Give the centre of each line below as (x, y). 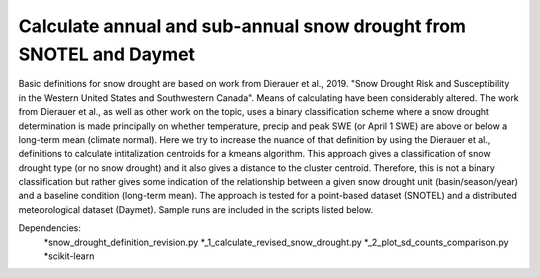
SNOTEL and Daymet (106, 54)
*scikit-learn (69, 256)
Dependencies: (50, 228)
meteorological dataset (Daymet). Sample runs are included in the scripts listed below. (196, 209)
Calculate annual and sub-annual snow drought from (242, 26)
